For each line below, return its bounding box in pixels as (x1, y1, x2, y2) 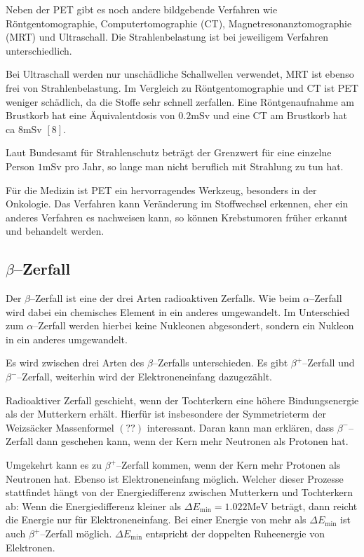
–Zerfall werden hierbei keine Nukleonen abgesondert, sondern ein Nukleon (33, 318, 354, 333)
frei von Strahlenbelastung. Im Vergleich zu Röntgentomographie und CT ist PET (6, 80, 358, 95)
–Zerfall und (302, 355, 355, 370)
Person (6, 158, 35, 173)
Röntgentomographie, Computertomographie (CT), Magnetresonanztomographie (6, 15, 352, 30)
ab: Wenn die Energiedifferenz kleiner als (6, 498, 182, 513)
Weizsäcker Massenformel (6, 420, 114, 434)
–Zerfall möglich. (40, 526, 112, 541)
